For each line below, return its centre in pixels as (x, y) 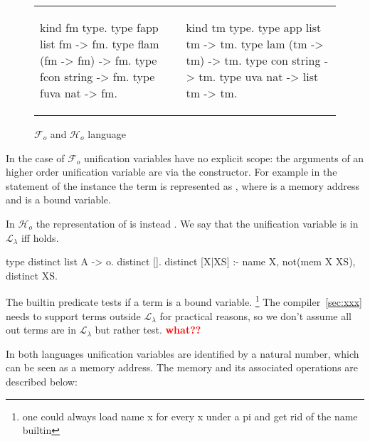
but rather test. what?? (148, 330)
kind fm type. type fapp (99, 27)
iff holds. (40, 237)
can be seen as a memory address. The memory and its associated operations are (182, 367)
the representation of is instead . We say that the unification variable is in (197, 223)
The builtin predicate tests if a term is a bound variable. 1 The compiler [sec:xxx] (184, 301)
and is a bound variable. (58, 200)
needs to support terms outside (73, 315)
